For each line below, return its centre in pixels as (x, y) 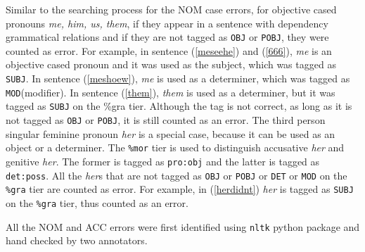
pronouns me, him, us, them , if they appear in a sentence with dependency (167, 23)
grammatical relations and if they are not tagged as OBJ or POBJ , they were (167, 37)
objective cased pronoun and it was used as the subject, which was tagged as (171, 64)
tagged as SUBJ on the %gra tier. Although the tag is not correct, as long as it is (179, 106)
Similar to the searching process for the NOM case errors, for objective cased (171, 9)
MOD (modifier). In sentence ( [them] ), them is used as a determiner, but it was (171, 92)
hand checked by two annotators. (77, 240)
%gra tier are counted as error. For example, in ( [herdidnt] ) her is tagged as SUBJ (180, 189)
